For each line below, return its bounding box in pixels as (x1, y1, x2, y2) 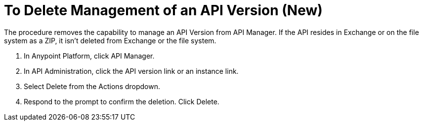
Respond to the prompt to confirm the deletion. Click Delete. (24, 97, 219, 106)
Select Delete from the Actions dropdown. (24, 82, 161, 91)
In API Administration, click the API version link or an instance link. (24, 66, 239, 75)
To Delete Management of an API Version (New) (4, 2, 323, 19)
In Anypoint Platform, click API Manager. (24, 51, 155, 60)
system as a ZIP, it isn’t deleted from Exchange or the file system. (4, 36, 216, 45)
